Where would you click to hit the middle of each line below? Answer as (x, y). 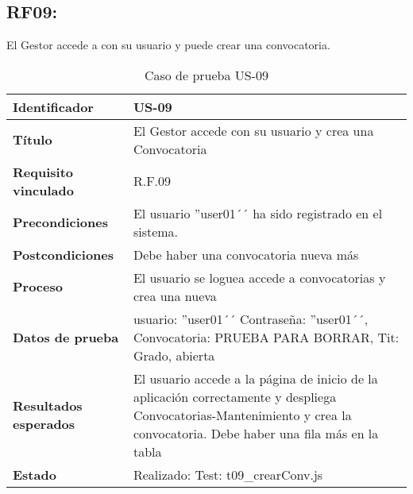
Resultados (48, 406)
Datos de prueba (66, 337)
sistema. (156, 231)
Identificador (53, 106)
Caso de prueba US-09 (206, 75)
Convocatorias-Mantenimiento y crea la (242, 415)
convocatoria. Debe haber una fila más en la (256, 433)
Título (33, 140)
